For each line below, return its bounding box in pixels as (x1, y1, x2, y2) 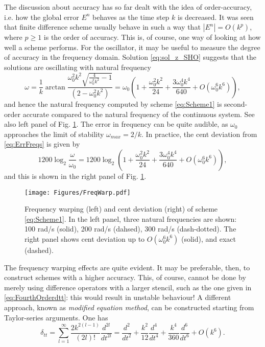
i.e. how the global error (4, 11, 79, 22)
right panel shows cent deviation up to (25, 233, 145, 244)
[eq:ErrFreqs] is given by (4, 138, 80, 149)
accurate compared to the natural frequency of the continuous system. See (22, 108, 255, 119)
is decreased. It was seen (178, 11, 254, 22)
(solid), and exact (181, 233, 236, 244)
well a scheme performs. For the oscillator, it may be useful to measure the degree (4, 41, 260, 52)
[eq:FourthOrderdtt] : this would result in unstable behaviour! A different (4, 292, 231, 303)
